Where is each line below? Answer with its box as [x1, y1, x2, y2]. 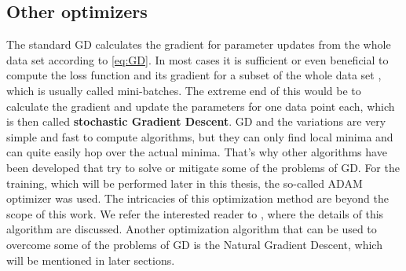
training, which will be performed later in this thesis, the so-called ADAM [6, 174, 363, 191]
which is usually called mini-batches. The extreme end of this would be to [6, 82, 361, 98]
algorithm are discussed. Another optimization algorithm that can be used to [6, 221, 377, 237]
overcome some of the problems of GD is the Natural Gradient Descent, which [6, 236, 382, 252]
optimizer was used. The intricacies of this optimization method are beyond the [6, 190, 389, 207]
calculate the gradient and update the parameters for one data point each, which [6, 97, 395, 114]
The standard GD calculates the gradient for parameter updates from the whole [6, 36, 391, 53]
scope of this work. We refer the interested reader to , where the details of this [6, 205, 384, 222]
